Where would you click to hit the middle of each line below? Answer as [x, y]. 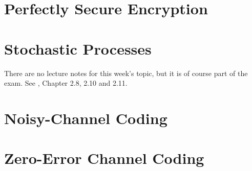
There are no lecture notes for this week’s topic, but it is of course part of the [126, 73]
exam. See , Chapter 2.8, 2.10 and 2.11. [66, 83]
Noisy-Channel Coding [86, 118]
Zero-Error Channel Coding [104, 158]
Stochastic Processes [78, 48]
